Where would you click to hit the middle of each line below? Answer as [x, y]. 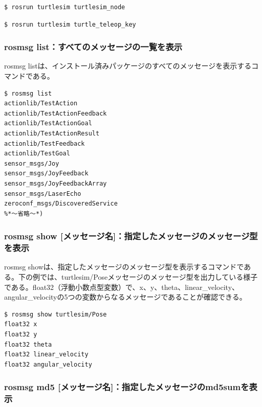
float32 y [21, 335]
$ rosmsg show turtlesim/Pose [56, 314]
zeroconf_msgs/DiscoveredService [61, 204]
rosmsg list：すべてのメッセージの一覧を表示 [93, 47]
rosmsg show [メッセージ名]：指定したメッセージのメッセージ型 [131, 236]
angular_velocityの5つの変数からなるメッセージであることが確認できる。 [125, 297]
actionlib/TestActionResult [52, 133]
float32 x [21, 324]
